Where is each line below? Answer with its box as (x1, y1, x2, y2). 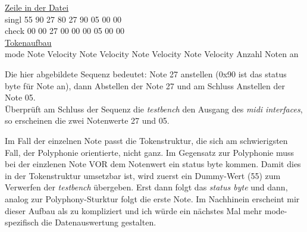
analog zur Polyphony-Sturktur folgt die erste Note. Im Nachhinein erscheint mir (5, 192, 300, 205)
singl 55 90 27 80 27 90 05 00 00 (5, 12, 122, 25)
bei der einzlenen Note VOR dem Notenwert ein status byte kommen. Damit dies (5, 158, 301, 170)
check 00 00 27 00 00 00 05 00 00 (5, 24, 124, 37)
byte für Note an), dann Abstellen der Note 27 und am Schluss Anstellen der (5, 79, 285, 92)
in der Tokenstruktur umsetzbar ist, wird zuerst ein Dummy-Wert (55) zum (5, 169, 281, 181)
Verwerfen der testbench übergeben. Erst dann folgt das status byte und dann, (5, 181, 288, 193)
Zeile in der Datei (5, 1, 69, 13)
